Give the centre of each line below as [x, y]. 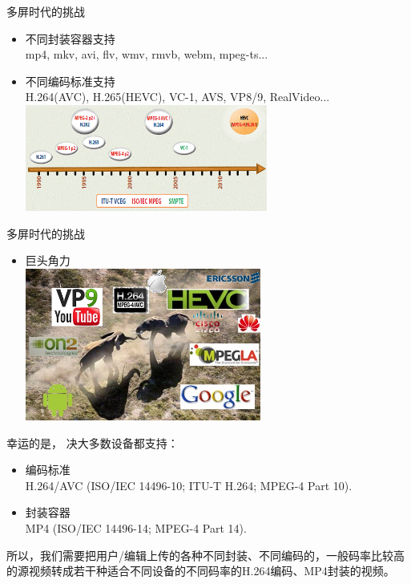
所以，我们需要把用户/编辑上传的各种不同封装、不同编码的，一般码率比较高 [205, 555]
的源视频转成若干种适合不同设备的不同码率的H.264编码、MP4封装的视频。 [201, 571]
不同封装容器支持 [70, 38]
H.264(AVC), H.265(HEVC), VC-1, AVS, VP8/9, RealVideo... [177, 97]
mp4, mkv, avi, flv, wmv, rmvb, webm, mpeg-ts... [147, 54]
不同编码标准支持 [70, 81]
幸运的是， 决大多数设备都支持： [93, 442]
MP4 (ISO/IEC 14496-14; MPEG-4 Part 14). [136, 527]
